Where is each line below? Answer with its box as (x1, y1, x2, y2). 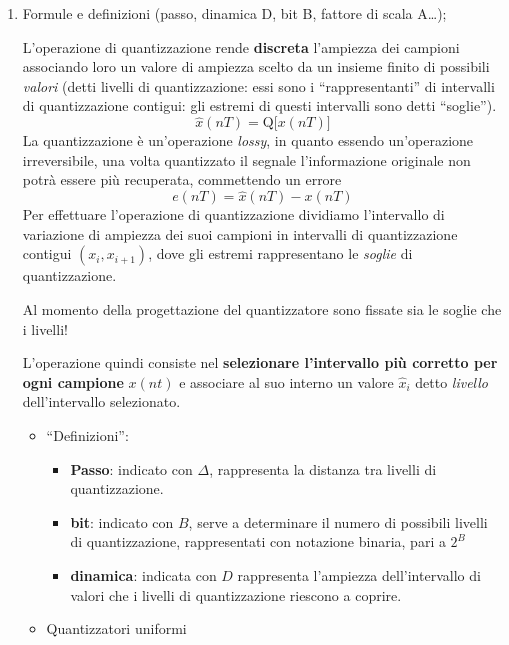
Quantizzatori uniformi (46, 618, 187, 639)
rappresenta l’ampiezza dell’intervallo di (237, 564, 481, 585)
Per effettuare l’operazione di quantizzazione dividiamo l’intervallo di (22, 204, 445, 225)
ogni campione (22, 371, 124, 392)
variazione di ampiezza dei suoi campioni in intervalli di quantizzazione (22, 223, 458, 244)
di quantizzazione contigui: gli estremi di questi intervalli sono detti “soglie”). (22, 95, 497, 116)
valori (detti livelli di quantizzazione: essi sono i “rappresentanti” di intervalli (22, 75, 495, 96)
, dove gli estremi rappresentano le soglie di (148, 243, 413, 264)
